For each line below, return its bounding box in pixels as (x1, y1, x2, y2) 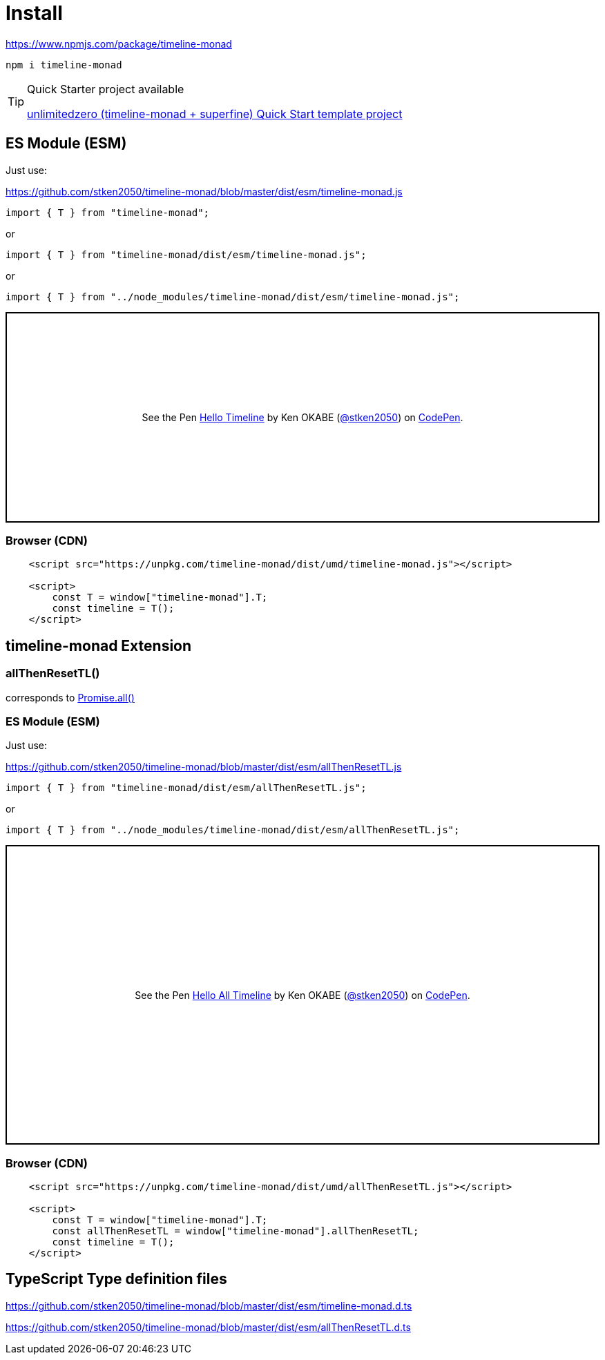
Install (6, 1, 63, 25)
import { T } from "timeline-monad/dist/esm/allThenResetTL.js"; (6, 782, 367, 794)
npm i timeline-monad (6, 59, 122, 70)
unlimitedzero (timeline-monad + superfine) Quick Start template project (27, 106, 403, 121)
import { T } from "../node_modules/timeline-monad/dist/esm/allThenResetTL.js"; (6, 824, 460, 836)
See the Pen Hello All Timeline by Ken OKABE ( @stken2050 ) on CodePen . (135, 989, 470, 1001)
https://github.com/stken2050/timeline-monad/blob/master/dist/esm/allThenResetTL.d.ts (6, 1321, 411, 1333)
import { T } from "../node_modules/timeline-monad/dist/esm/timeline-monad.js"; (6, 291, 460, 302)
